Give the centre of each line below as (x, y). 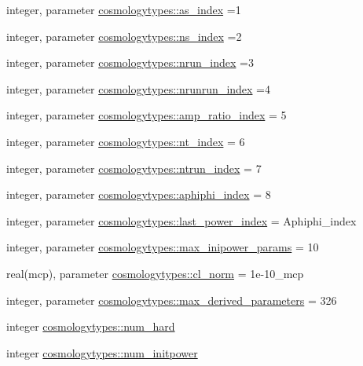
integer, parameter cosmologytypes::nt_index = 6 (126, 141)
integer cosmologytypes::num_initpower (102, 352)
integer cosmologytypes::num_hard (91, 326)
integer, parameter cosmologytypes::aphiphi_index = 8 (139, 194)
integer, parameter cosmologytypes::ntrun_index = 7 (134, 168)
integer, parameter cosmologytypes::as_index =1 (124, 9)
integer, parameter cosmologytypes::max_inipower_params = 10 (163, 247)
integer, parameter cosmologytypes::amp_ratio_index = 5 (147, 115)
